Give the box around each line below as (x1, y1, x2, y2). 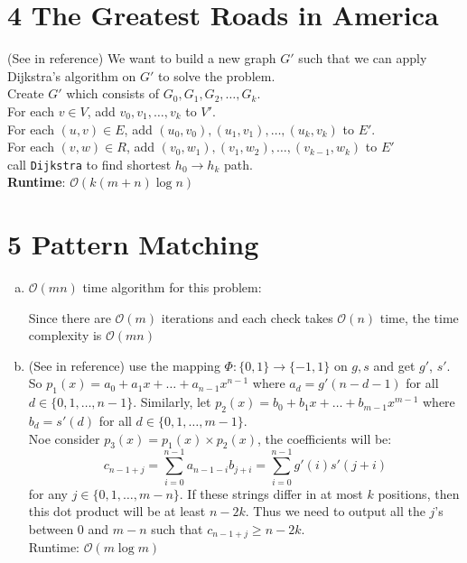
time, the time (379, 308, 459, 327)
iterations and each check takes (161, 308, 333, 327)
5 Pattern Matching (7, 226, 259, 263)
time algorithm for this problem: (82, 278, 262, 297)
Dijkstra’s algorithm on (7, 66, 136, 85)
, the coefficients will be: (257, 429, 392, 448)
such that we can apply (298, 49, 427, 68)
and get (373, 355, 416, 374)
